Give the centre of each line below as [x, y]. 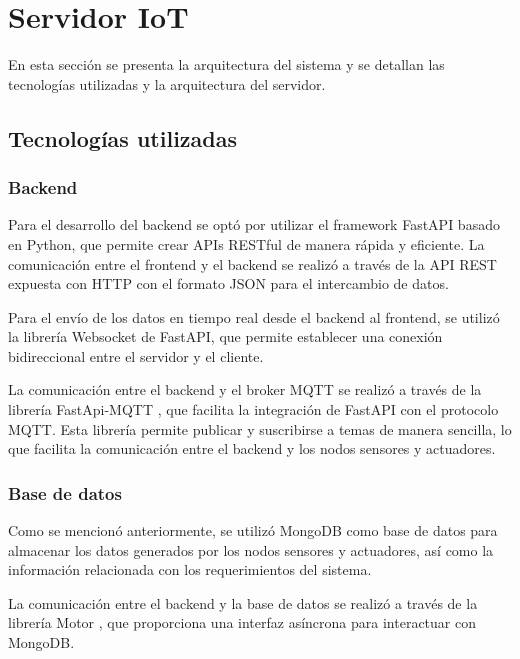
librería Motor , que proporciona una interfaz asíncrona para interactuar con [242, 622]
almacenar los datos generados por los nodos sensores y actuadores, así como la [251, 549]
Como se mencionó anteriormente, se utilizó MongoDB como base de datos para [253, 530]
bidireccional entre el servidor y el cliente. [136, 355]
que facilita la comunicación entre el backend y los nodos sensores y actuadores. [252, 448]
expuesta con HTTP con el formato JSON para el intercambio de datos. [228, 283]
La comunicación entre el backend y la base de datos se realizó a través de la [243, 602]
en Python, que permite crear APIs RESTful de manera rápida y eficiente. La [246, 243]
